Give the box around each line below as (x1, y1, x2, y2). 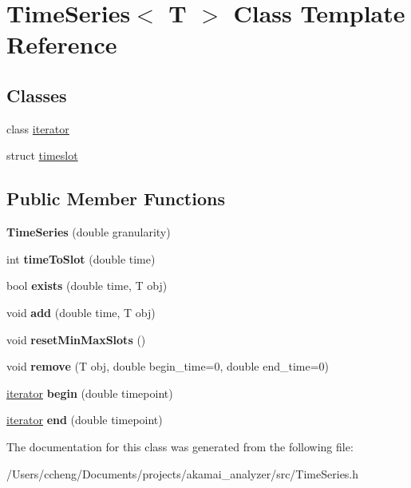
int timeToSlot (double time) (6, 250, 156, 267)
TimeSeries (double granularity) (6, 224, 171, 240)
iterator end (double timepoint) (6, 411, 163, 428)
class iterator (6, 120, 69, 137)
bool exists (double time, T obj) (6, 277, 168, 294)
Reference (6, 28, 117, 61)
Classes (6, 82, 67, 107)
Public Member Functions (6, 186, 225, 211)
